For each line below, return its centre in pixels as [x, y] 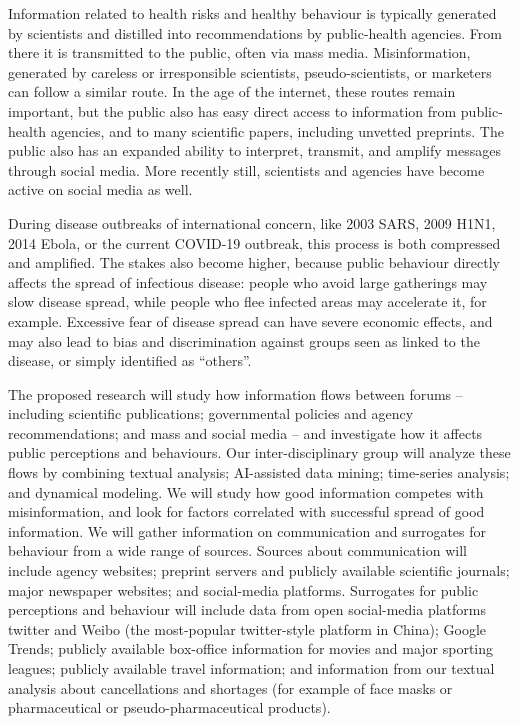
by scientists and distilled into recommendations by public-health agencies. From [255, 32]
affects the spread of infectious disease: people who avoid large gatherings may [248, 281]
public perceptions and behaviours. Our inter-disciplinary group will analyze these [259, 452]
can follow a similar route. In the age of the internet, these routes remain [232, 91]
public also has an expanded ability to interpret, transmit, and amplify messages [254, 150]
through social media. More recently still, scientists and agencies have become [246, 169]
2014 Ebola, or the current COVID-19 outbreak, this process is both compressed [254, 242]
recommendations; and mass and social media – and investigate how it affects [245, 432]
